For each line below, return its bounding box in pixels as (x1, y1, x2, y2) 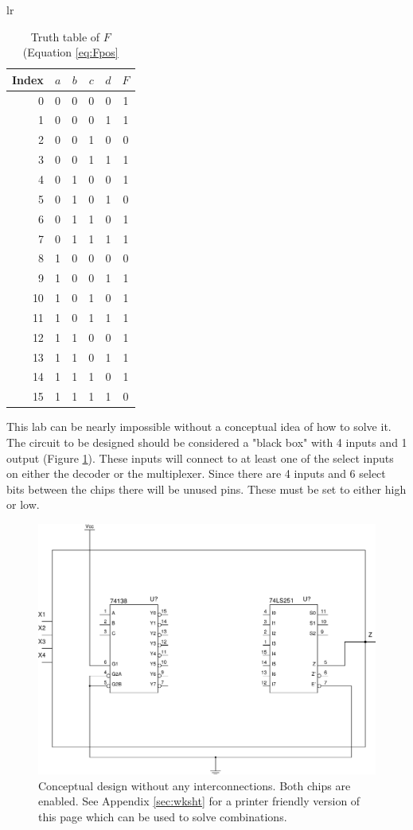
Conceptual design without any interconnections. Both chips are (38, 777, 351, 793)
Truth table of (30, 28, 100, 45)
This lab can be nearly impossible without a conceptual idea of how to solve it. (6, 418, 392, 435)
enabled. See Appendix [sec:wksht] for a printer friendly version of (38, 793, 360, 809)
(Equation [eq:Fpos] (22, 44, 119, 60)
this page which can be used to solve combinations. (38, 808, 287, 824)
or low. (6, 496, 40, 513)
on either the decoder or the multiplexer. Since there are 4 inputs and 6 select (6, 465, 386, 482)
